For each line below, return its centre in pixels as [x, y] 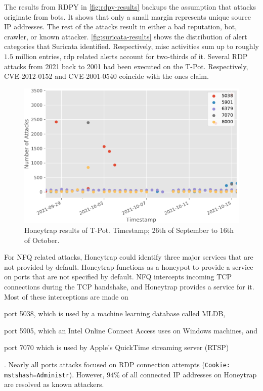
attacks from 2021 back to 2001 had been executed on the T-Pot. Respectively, [126, 66]
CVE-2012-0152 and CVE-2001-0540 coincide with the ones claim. [106, 76]
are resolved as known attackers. [54, 384]
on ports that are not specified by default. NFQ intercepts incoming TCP [118, 277]
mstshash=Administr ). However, [54, 374]
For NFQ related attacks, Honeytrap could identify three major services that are [129, 257]
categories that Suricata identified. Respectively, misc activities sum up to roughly [131, 46]
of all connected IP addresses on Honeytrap [189, 374]
